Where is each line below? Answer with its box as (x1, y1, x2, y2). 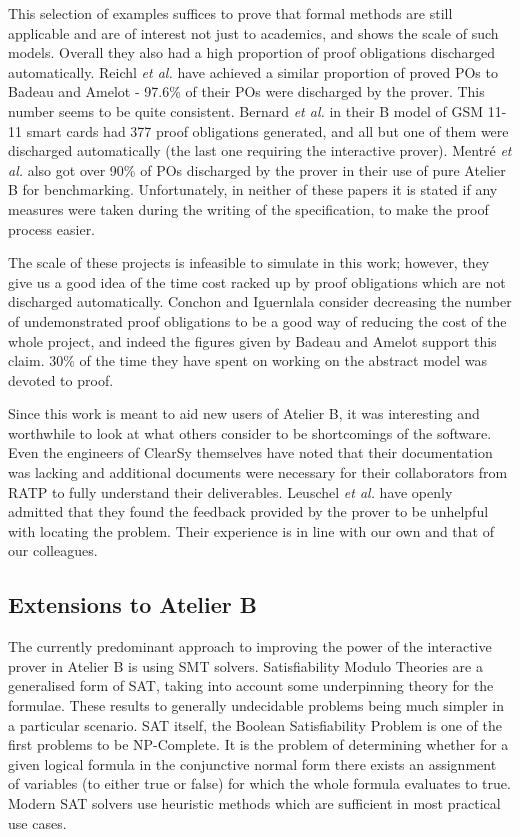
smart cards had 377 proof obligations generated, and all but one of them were (26, 120, 509, 141)
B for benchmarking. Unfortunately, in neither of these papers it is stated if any (8, 179, 498, 200)
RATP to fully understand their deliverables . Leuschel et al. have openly (8, 481, 453, 502)
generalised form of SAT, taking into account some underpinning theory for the (8, 675, 494, 696)
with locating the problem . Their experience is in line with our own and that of (8, 520, 494, 541)
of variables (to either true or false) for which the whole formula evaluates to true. (8, 773, 511, 794)
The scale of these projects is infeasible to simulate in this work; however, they (8, 252, 490, 273)
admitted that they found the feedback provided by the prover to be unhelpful (8, 501, 489, 522)
